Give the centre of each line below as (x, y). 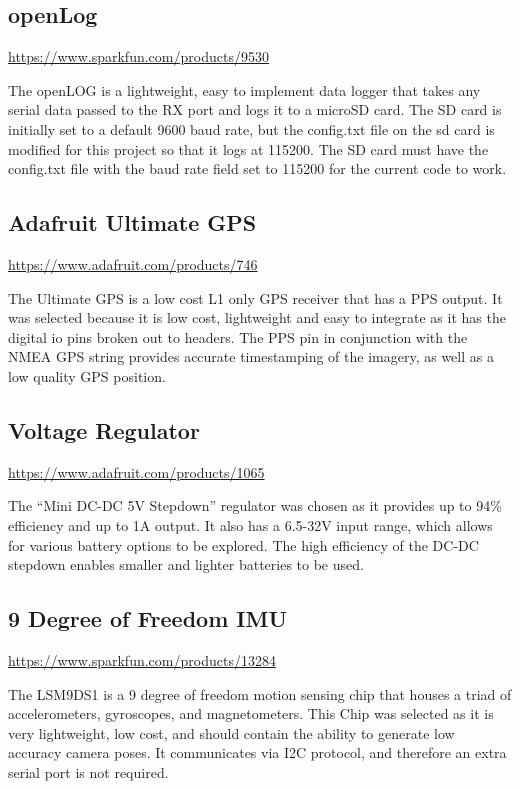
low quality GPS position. (87, 375)
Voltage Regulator (104, 429)
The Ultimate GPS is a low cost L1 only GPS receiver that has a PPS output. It (255, 297)
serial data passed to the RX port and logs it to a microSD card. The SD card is (255, 109)
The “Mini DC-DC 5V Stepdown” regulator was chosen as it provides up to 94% (255, 505)
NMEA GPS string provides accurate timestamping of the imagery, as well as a (251, 356)
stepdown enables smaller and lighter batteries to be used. (186, 564)
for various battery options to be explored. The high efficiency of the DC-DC (243, 544)
